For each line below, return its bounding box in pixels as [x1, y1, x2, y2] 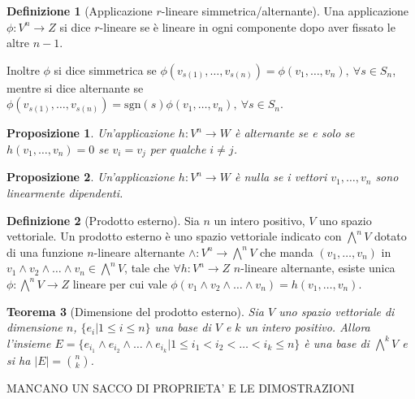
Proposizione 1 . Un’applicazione [6, 124, 175, 141]
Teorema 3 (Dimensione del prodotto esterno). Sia [6, 302, 264, 319]
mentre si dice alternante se [6, 79, 144, 96]
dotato [374, 228, 407, 245]
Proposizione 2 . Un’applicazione [6, 168, 175, 185]
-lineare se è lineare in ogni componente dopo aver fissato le [99, 18, 396, 35]
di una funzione [6, 243, 84, 260]
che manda [259, 243, 313, 260]
